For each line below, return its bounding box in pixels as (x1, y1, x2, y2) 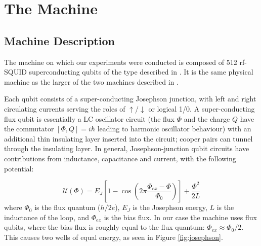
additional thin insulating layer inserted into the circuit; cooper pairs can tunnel (4, 133, 253, 144)
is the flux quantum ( (34, 202, 101, 213)
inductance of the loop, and (4, 212, 90, 222)
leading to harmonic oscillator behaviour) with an (97, 123, 251, 134)
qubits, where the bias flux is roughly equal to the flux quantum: (4, 222, 205, 232)
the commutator (4, 123, 54, 134)
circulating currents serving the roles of (4, 103, 125, 114)
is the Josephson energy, (133, 202, 207, 213)
